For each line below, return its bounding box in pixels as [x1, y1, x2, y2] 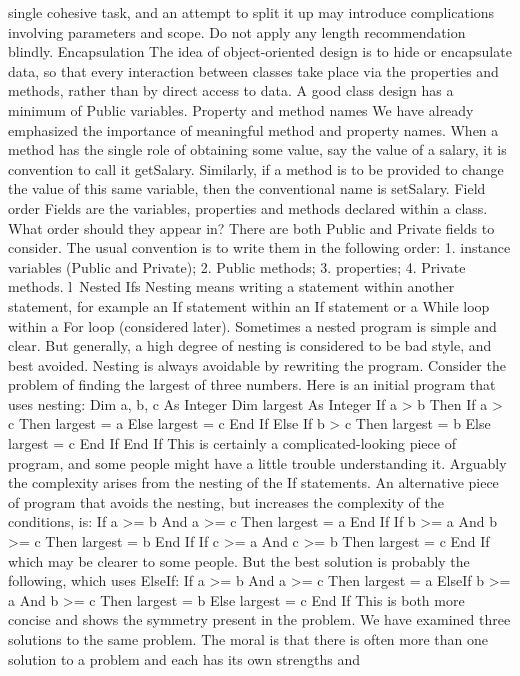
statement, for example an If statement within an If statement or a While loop [8, 295, 490, 316]
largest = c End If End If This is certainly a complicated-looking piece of [8, 433, 456, 454]
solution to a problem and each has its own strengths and [8, 648, 361, 669]
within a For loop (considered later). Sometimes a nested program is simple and [8, 315, 497, 336]
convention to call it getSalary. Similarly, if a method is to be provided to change [8, 158, 504, 179]
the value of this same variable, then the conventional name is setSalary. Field [8, 178, 486, 199]
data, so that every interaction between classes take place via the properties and [8, 60, 499, 81]
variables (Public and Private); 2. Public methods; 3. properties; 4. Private [8, 256, 466, 277]
